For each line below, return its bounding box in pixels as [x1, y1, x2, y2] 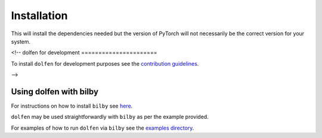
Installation [11, 9, 68, 22]
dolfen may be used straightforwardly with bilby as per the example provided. [11, 114, 209, 121]
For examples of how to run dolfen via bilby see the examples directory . [11, 124, 194, 131]
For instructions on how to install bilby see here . [11, 102, 133, 110]
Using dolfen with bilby [11, 87, 98, 97]
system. [11, 38, 31, 45]
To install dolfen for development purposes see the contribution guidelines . [11, 60, 199, 67]
